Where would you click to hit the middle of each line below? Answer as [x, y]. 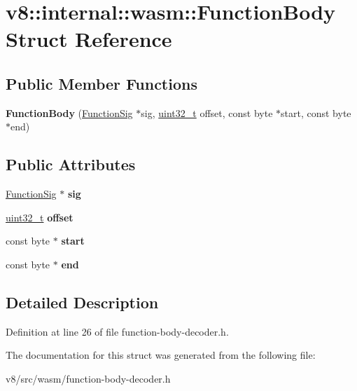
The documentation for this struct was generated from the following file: [161, 355]
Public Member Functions [101, 83]
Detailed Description [82, 302]
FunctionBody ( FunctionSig [69, 112]
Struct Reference [89, 39]
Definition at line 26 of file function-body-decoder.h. [117, 331]
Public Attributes [71, 164]
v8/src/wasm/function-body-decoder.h [88, 378]
